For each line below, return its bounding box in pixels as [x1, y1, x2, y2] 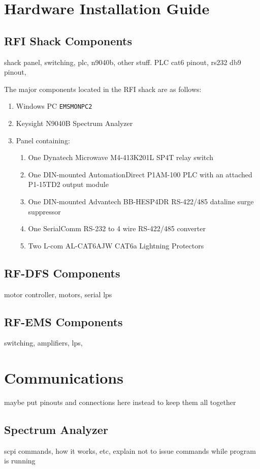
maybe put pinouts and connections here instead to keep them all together [4, 397, 236, 408]
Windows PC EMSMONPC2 [16, 101, 92, 111]
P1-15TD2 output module [28, 179, 109, 190]
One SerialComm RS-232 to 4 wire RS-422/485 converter [28, 223, 206, 234]
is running [4, 455, 36, 466]
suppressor [28, 206, 61, 216]
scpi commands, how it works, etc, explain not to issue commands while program [4, 445, 256, 456]
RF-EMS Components [4, 314, 123, 329]
